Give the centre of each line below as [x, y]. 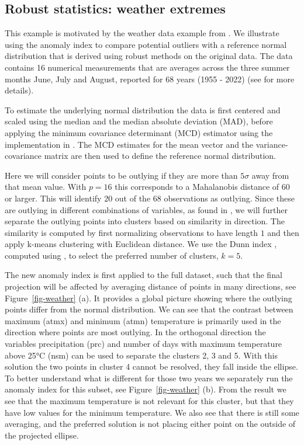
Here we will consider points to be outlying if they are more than [121, 175]
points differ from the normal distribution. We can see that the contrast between [149, 309]
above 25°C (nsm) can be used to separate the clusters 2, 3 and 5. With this [141, 355]
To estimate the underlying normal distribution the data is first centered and [143, 109]
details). [19, 90]
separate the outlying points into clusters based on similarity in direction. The [145, 221]
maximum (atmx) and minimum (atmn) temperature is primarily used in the [143, 320]
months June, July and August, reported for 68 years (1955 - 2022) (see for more [150, 79]
